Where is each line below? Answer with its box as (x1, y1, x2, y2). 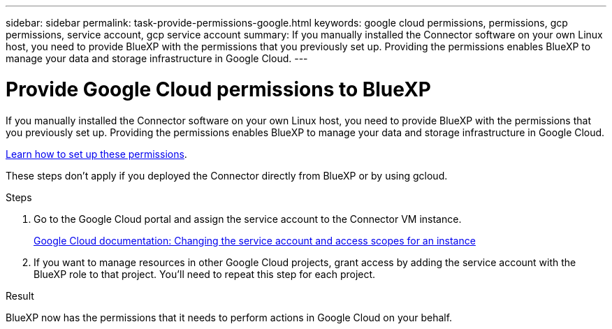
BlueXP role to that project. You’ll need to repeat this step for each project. (34, 268, 376, 280)
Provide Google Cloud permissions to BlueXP (6, 77, 431, 101)
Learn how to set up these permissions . (6, 147, 187, 160)
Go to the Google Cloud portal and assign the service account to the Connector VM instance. (34, 212, 462, 225)
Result (6, 289, 34, 302)
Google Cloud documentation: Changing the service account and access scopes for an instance (34, 234, 476, 247)
